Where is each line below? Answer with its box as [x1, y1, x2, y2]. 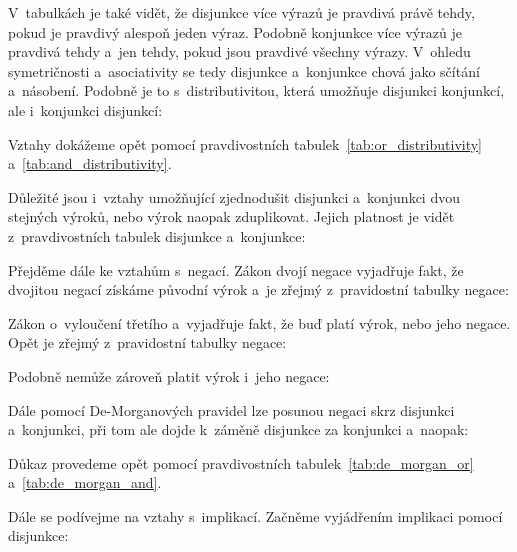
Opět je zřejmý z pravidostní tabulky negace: [8, 332, 287, 353]
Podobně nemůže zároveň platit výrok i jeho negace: [8, 365, 330, 386]
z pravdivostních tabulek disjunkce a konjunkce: [8, 225, 306, 246]
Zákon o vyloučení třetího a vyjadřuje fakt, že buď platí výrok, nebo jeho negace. [8, 312, 511, 333]
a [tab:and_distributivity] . [8, 153, 172, 174]
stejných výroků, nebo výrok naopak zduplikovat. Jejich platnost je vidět [8, 206, 455, 227]
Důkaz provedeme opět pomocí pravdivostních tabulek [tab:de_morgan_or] [8, 452, 474, 473]
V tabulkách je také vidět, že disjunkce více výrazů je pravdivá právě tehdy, [8, 2, 475, 22]
